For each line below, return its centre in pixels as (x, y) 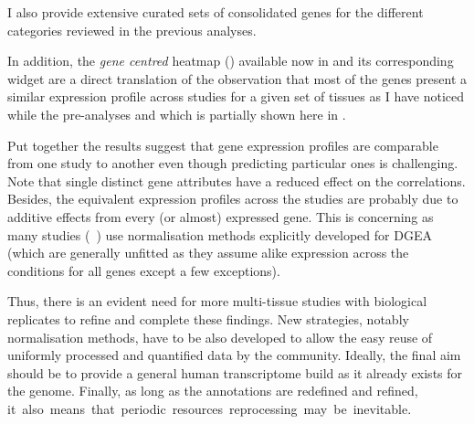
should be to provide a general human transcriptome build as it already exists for (235, 372)
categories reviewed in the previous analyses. (132, 30)
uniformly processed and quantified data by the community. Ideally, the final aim (234, 355)
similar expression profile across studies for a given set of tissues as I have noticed (236, 96)
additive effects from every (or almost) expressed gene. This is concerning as (221, 216)
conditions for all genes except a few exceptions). (144, 270)
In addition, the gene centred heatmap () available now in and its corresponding (231, 61)
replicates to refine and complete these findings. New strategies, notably (208, 318)
